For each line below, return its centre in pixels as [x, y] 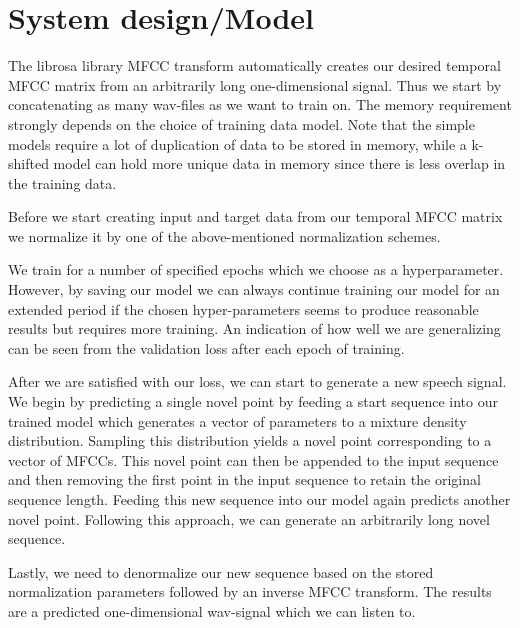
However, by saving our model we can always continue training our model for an [254, 289]
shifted [28, 163]
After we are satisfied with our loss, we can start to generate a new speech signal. [257, 381]
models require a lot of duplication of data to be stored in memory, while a [237, 143]
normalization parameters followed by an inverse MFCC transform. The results [250, 591]
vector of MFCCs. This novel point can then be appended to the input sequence [253, 459]
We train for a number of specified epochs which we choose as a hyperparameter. [256, 269]
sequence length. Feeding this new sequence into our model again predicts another [259, 499]
